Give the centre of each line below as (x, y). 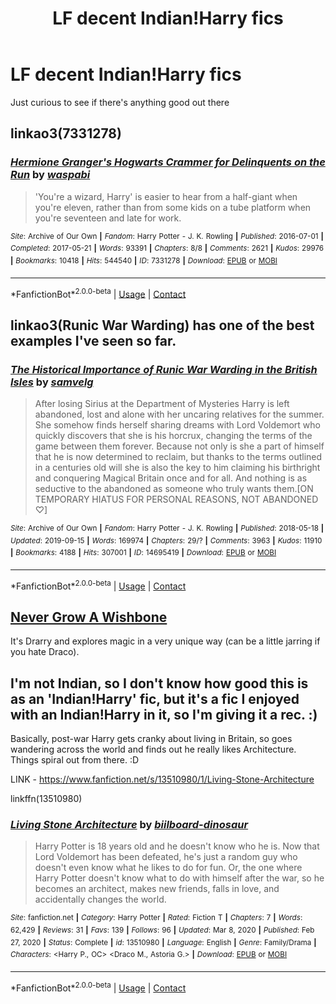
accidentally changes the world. (100, 899)
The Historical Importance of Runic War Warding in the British (164, 369)
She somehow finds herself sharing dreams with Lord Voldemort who (177, 424)
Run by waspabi (50, 175)
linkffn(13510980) (46, 799)
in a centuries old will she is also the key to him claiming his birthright (177, 467)
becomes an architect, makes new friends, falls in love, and (157, 889)
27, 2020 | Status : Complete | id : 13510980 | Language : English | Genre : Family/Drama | (163, 942)
